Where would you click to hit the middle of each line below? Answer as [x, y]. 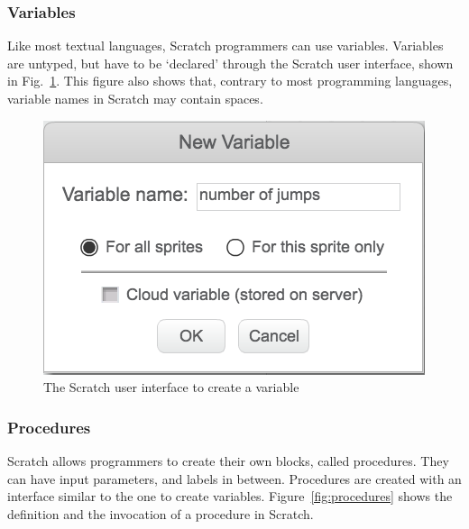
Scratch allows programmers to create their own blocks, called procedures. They [228, 461]
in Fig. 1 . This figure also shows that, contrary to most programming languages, [230, 81]
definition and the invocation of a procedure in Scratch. [161, 513]
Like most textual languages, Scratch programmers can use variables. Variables [225, 46]
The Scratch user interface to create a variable [171, 387]
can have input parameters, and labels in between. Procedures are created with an [234, 478]
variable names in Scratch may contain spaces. [135, 98]
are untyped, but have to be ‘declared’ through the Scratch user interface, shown [230, 63]
